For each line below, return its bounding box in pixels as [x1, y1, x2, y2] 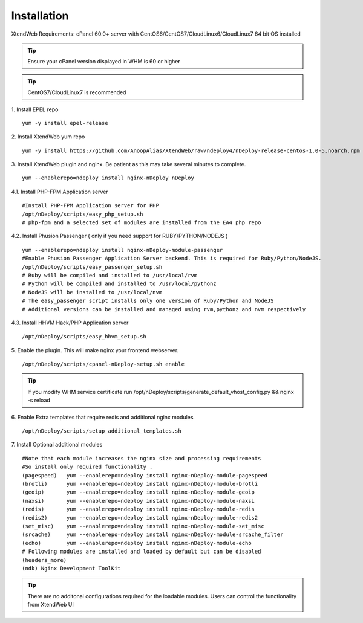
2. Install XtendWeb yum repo [11, 133, 85, 140]
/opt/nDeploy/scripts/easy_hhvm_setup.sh [22, 333, 146, 340]
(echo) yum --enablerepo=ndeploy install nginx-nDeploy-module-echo [22, 540, 252, 546]
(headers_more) [22, 557, 67, 563]
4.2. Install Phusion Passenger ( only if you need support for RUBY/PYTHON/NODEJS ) [11, 233, 228, 240]
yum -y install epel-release [22, 120, 108, 126]
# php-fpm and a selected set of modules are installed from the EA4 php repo [22, 219, 261, 226]
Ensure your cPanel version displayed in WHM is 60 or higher [27, 58, 181, 65]
